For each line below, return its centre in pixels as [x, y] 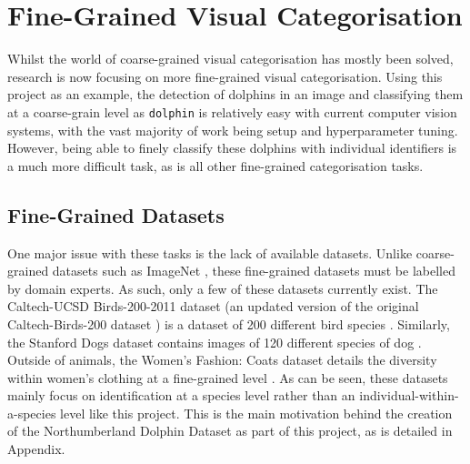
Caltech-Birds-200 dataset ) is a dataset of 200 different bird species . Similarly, [229, 323]
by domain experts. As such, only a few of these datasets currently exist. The [223, 288]
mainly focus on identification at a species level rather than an [181, 395]
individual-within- [409, 395]
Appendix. [36, 449]
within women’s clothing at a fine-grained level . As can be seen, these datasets [228, 377]
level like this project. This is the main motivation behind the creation [256, 413]
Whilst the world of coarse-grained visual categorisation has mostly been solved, [230, 59]
